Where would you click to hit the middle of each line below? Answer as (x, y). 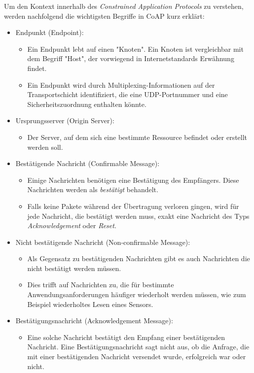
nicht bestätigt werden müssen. (74, 268)
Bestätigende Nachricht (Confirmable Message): (88, 163)
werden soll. (45, 147)
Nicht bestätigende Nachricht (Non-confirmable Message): (103, 242)
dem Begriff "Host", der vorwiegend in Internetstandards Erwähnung (131, 58)
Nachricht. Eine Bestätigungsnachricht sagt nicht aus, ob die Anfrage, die (138, 347)
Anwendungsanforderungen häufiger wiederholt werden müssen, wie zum (137, 294)
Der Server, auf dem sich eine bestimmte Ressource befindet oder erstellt (137, 137)
